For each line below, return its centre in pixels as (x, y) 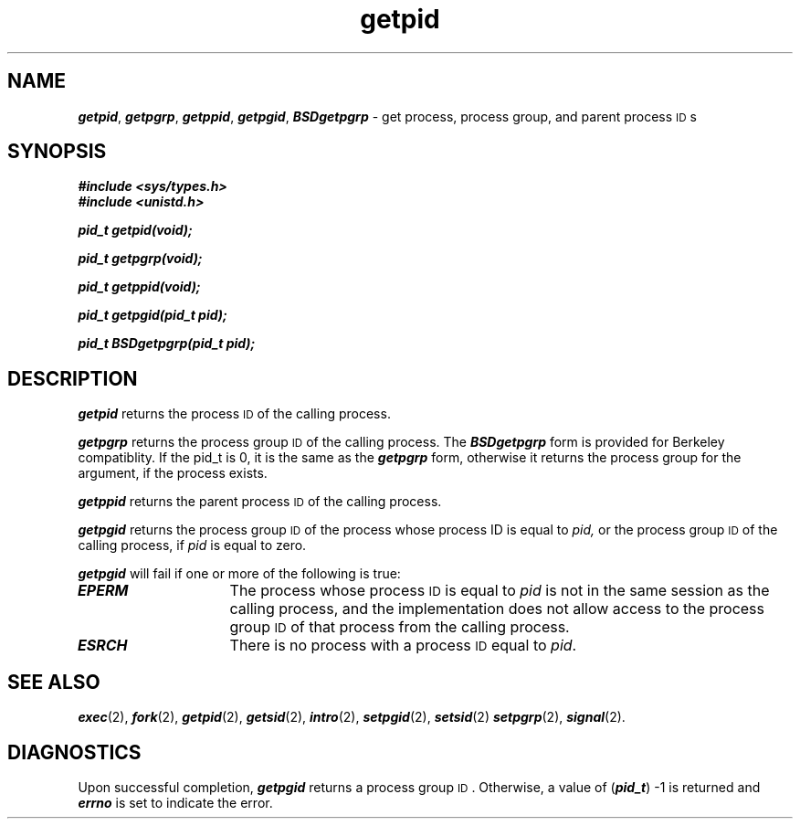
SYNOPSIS (57, 152)
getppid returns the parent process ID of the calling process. (260, 502)
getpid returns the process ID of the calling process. (234, 414)
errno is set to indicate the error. (175, 802)
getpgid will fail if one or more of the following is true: (239, 574)
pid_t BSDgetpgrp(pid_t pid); (167, 344)
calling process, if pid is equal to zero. (192, 545)
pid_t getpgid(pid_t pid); (153, 315)
